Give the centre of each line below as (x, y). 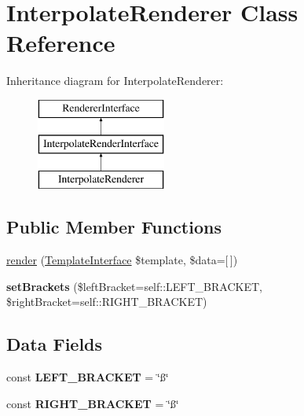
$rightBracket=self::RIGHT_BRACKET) (107, 302)
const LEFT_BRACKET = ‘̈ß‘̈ (88, 377)
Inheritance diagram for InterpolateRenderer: (115, 81)
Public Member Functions (114, 227)
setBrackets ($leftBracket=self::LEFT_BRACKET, (134, 286)
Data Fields (55, 344)
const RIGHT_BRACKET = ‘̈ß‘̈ (93, 403)
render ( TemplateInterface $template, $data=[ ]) (122, 260)
